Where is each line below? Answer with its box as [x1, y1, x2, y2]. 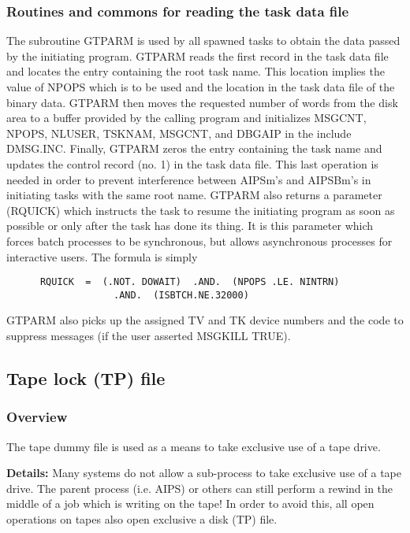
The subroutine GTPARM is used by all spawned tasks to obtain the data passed [6, 32, 401, 49]
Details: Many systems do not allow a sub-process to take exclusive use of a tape [6, 465, 401, 481]
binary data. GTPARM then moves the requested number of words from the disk [6, 94, 398, 110]
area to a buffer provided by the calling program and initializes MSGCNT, [6, 109, 367, 126]
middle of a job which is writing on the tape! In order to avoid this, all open [6, 495, 375, 512]
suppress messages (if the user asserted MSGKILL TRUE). [6, 328, 291, 344]
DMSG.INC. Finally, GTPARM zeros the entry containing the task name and [6, 140, 382, 157]
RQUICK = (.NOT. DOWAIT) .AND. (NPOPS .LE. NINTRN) [39, 276, 340, 288]
